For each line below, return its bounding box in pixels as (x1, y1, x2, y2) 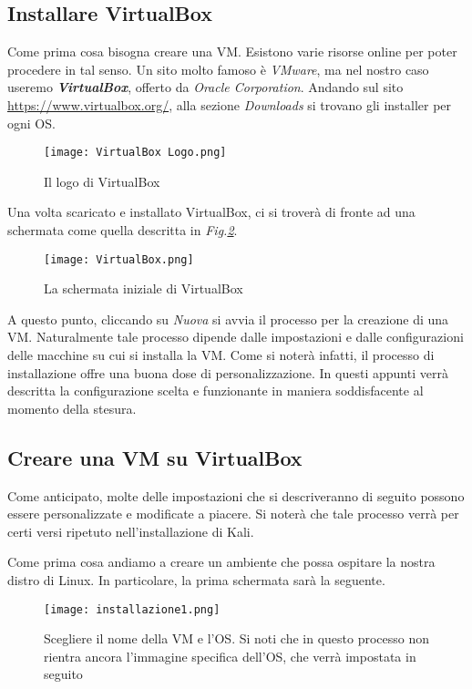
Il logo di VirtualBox (44, 171, 160, 190)
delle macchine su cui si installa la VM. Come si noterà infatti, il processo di (7, 345, 435, 365)
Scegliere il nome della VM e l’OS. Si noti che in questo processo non (44, 629, 430, 648)
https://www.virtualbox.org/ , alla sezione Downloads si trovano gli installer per (7, 95, 452, 114)
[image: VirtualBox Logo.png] (44, 146, 227, 159)
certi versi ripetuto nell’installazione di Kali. (7, 521, 254, 540)
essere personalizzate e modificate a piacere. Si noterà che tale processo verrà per (7, 504, 459, 523)
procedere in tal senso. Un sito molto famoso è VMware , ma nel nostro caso (7, 59, 429, 78)
